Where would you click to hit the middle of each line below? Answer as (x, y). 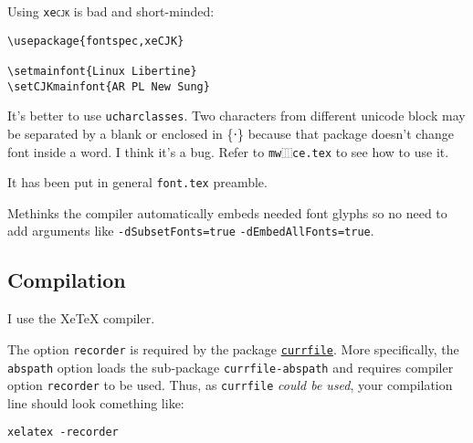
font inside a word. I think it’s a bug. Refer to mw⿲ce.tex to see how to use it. (228, 151)
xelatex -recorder (63, 432)
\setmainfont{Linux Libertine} (102, 71)
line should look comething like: (96, 402)
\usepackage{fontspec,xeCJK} (96, 41)
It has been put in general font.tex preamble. (137, 182)
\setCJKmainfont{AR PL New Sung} (109, 86)
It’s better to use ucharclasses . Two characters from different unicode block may (236, 116)
